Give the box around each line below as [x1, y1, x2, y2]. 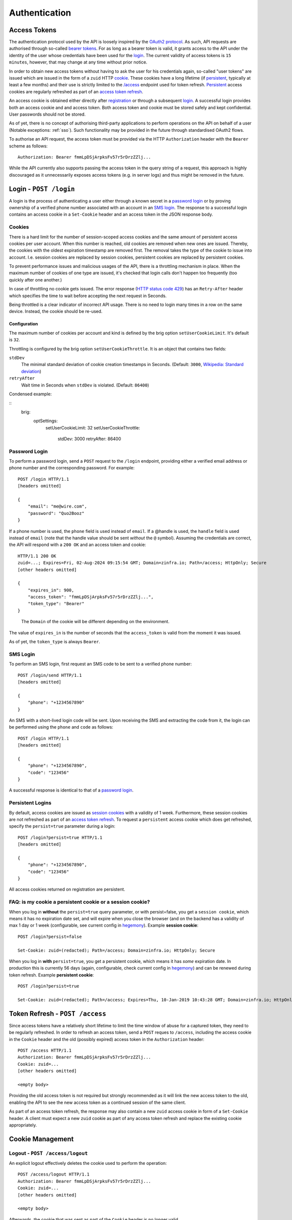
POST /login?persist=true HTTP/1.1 [18, 834, 103, 840]
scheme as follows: [9, 143, 48, 149]
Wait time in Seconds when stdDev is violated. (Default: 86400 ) [21, 382, 149, 388]
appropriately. [9, 1122, 37, 1128]
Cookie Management [9, 1135, 74, 1143]
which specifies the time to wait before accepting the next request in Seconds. [9, 293, 167, 299]
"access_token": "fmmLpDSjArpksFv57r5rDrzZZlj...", [27, 594, 154, 600]
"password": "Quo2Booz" [27, 510, 85, 516]
